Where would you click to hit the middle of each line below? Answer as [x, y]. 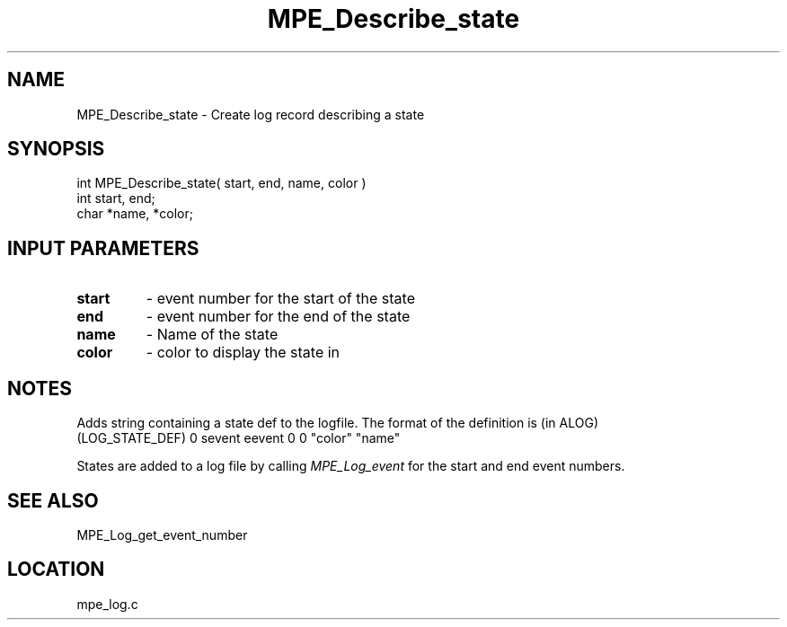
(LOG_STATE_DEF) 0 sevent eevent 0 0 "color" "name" [239, 438]
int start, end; [116, 199]
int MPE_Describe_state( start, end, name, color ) [221, 183]
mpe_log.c [107, 604]
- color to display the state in [243, 353]
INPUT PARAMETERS [103, 248]
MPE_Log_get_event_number [162, 534]
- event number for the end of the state [278, 317]
